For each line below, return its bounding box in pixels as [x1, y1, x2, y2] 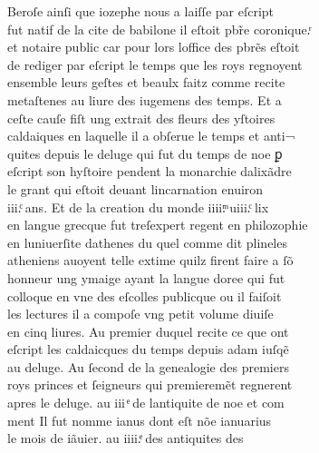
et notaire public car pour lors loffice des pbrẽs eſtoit [7, 37, 300, 56]
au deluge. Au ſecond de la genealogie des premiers [7, 357, 289, 376]
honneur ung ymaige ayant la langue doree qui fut [7, 268, 285, 287]
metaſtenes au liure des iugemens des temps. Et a [7, 90, 282, 109]
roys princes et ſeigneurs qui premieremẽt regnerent [7, 375, 293, 394]
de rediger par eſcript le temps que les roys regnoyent [7, 54, 303, 74]
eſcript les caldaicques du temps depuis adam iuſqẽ [7, 340, 289, 359]
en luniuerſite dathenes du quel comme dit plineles [7, 232, 287, 251]
